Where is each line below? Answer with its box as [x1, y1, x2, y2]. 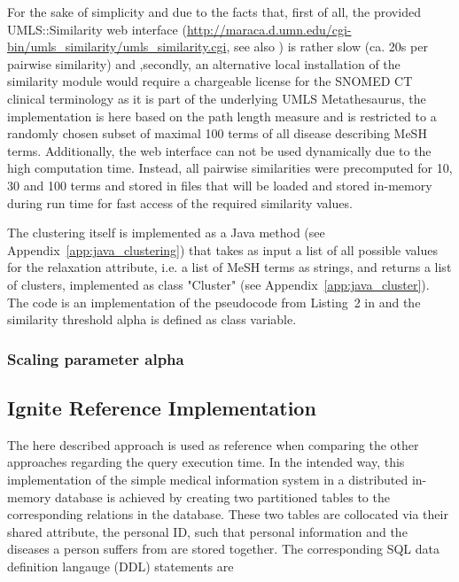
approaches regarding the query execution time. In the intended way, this [7, 453, 405, 471]
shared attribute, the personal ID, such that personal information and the [7, 522, 408, 540]
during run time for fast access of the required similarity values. [7, 193, 353, 212]
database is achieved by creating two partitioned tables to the [55, 487, 390, 506]
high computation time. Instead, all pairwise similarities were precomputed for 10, [7, 159, 453, 177]
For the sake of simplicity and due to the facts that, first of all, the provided [7, 3, 421, 20]
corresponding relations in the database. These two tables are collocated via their [7, 505, 448, 524]
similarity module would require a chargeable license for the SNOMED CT [7, 72, 413, 90]
